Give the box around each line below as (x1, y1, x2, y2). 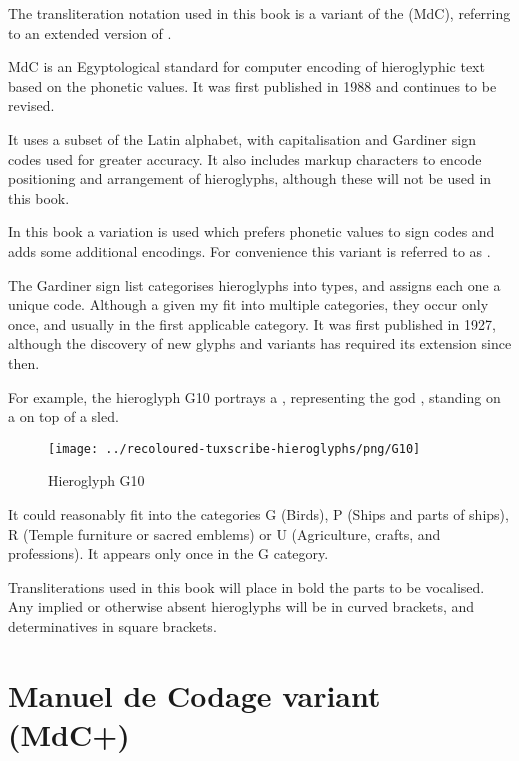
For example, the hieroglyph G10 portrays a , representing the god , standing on (8, 386, 501, 407)
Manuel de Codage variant (8, 674, 381, 715)
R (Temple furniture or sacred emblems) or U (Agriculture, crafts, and (8, 523, 441, 544)
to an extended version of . (8, 22, 172, 43)
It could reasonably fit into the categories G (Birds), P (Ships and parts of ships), (8, 503, 509, 524)
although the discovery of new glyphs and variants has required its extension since (8, 333, 512, 354)
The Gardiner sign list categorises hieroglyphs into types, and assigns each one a (8, 274, 501, 295)
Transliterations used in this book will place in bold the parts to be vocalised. (8, 576, 485, 597)
